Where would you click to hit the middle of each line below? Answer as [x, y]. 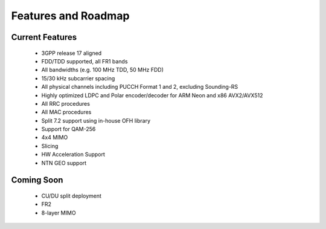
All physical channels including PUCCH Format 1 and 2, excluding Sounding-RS [140, 87]
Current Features [44, 37]
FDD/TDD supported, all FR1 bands [85, 61]
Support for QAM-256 [69, 129]
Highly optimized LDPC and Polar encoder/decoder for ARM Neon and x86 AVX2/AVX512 [152, 95]
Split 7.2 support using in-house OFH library [96, 120]
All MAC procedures [66, 112]
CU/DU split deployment [72, 196]
